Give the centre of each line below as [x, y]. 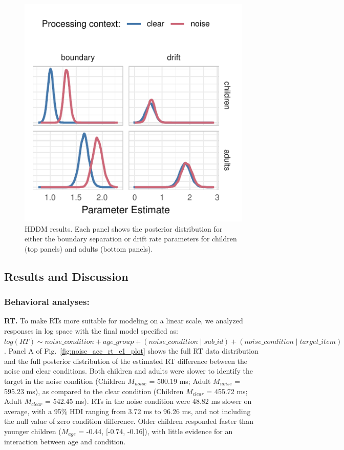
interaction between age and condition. [65, 442]
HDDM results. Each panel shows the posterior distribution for [124, 228]
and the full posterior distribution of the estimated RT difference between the [126, 361]
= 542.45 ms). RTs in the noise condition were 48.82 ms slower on [148, 401]
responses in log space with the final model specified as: [91, 330]
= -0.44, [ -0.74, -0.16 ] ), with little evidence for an [156, 431]
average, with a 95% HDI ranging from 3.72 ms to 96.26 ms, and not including [127, 411]
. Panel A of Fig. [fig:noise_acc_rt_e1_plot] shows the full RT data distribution [131, 351]
